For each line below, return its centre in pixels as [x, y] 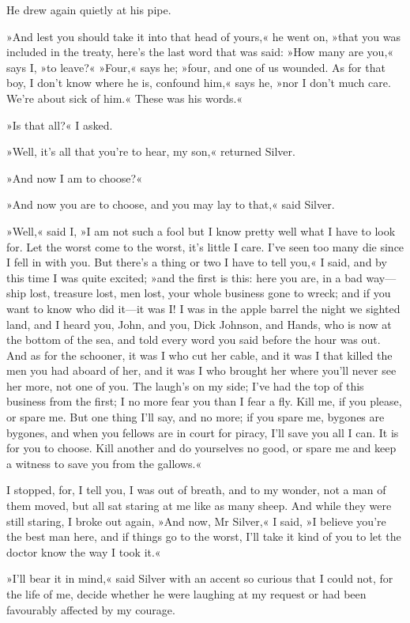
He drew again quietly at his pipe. [89, 9]
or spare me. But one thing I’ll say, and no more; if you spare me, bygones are [196, 417]
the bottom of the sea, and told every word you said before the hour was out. [194, 340]
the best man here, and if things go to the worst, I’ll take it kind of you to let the [204, 536]
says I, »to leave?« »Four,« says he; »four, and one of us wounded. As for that [196, 67]
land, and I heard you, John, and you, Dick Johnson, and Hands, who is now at [199, 324]
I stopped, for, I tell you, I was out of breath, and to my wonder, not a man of [196, 490]
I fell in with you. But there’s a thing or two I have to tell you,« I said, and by [197, 262]
